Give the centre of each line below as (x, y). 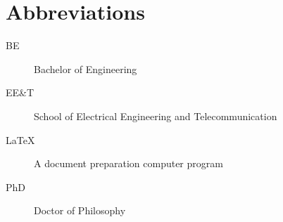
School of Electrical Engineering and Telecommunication (156, 116)
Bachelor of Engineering (86, 68)
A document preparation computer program (128, 163)
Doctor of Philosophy (80, 210)
